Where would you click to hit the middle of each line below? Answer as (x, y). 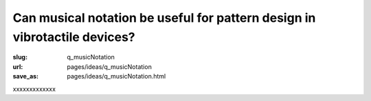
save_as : (26, 76)
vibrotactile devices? (74, 37)
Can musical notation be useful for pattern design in (164, 18)
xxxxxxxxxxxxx (34, 89)
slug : (20, 57)
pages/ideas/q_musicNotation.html (116, 76)
